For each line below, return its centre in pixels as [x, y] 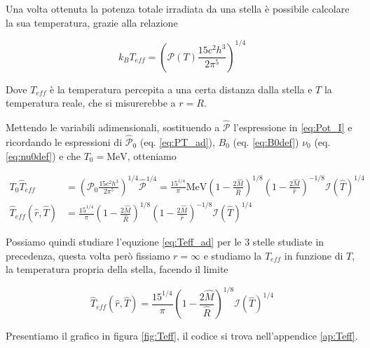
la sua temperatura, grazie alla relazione [92, 22]
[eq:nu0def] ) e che [43, 155]
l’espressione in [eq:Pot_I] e [293, 127]
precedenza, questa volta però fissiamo [88, 255]
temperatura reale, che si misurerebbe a [91, 103]
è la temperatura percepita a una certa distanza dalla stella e [181, 89]
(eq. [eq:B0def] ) [266, 141]
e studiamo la [233, 255]
